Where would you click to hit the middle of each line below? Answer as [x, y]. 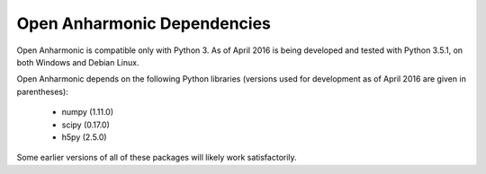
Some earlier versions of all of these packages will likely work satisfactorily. [157, 158]
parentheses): [43, 91]
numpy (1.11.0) [88, 112]
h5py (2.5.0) [84, 137]
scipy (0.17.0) [85, 125]
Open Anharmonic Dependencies [144, 23]
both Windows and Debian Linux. [78, 62]
